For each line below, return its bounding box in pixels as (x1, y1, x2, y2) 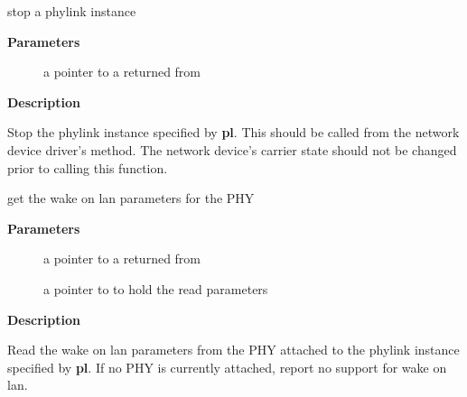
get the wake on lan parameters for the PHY (7, 189, 255, 208)
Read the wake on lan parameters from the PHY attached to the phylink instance (7, 340, 460, 359)
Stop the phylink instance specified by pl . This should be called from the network (7, 123, 460, 142)
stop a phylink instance (7, 2, 136, 20)
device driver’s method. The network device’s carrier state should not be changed (7, 140, 457, 159)
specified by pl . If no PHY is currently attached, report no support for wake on (7, 357, 447, 376)
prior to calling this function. (7, 158, 168, 177)
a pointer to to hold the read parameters (43, 279, 268, 298)
